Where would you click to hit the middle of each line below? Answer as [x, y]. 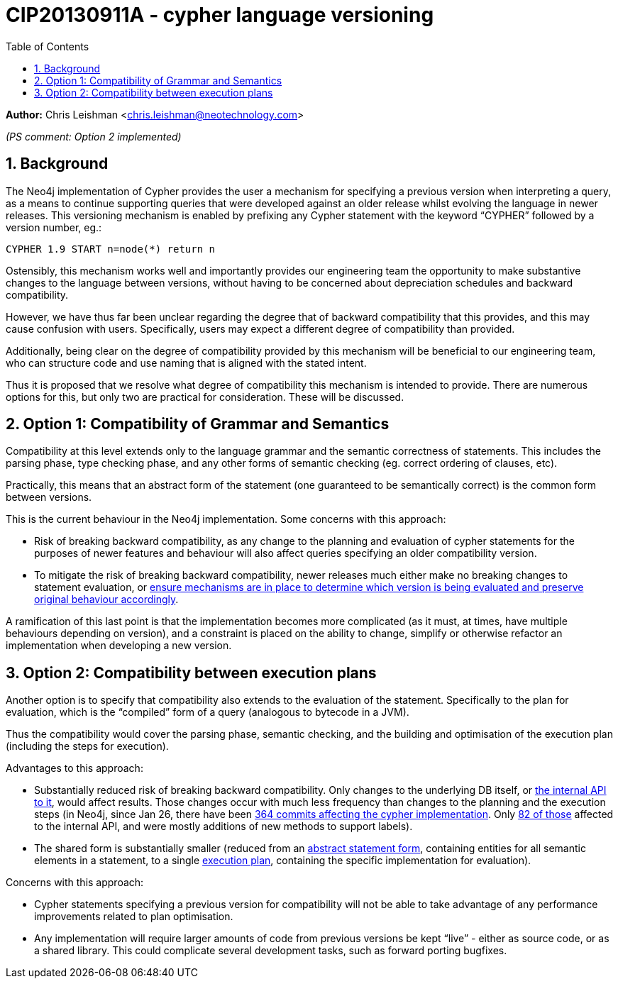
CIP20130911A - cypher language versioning [220, 15]
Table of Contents [48, 46]
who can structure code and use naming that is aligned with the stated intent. [186, 363]
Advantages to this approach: [75, 768]
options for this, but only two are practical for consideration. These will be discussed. [205, 397]
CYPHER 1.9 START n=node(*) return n [111, 249]
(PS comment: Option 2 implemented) [94, 136]
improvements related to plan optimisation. [134, 917]
